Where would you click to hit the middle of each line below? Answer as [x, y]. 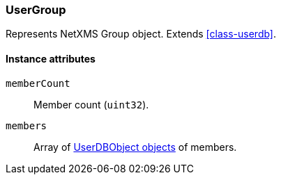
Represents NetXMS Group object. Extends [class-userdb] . [141, 34]
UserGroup [36, 10]
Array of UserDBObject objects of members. [135, 147]
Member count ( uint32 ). [91, 104]
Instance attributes [51, 58]
